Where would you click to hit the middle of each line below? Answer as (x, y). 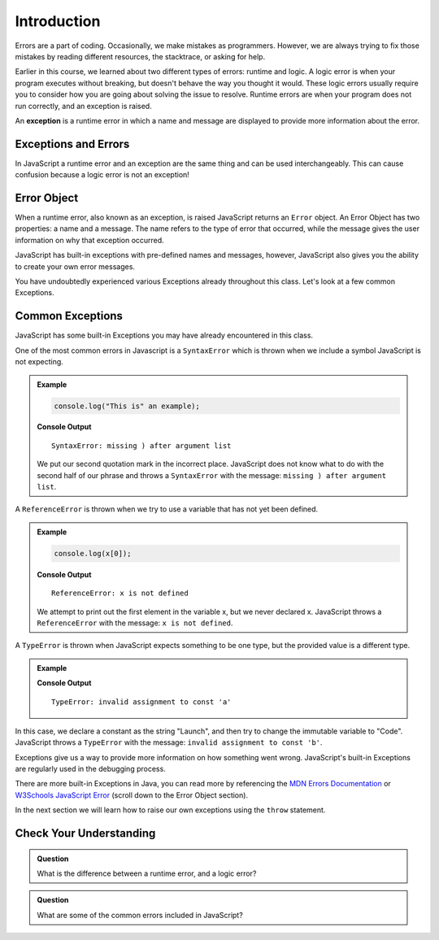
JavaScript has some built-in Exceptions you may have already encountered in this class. (164, 335)
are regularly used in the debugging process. (90, 769)
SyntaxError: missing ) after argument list (141, 446)
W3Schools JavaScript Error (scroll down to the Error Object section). (131, 795)
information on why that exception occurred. (89, 240)
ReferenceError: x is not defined (120, 593)
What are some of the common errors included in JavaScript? (140, 915)
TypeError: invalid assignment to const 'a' (141, 702)
